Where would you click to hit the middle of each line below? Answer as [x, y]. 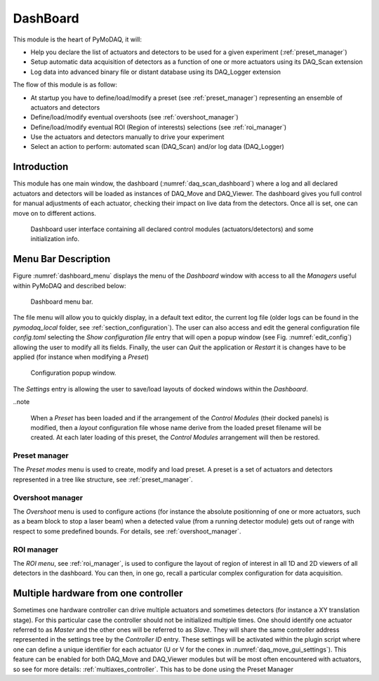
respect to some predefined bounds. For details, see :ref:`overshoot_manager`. [127, 531]
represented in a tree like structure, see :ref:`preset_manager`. [103, 479]
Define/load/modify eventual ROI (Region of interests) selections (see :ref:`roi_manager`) [159, 127]
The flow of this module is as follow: [65, 85]
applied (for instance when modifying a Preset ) [81, 357]
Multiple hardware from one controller [98, 594]
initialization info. [55, 239]
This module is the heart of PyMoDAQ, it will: [78, 39]
